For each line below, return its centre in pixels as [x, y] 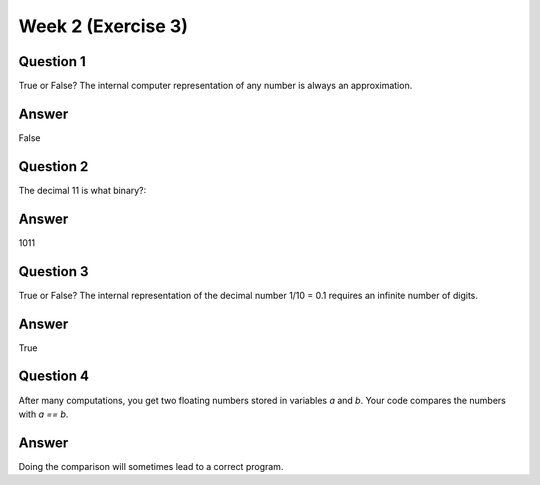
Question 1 [52, 61]
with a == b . [43, 414]
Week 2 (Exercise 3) [103, 26]
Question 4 [54, 376]
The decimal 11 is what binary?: [82, 190]
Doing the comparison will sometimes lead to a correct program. [151, 466]
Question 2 [53, 166]
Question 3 [53, 271]
